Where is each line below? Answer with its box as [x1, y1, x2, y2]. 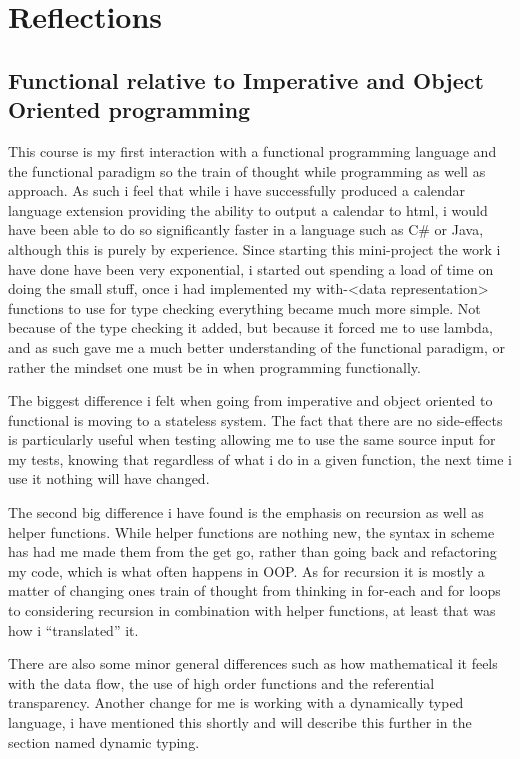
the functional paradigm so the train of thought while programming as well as [8, 160, 486, 181]
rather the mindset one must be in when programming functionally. [8, 356, 421, 377]
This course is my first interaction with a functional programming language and [8, 140, 497, 161]
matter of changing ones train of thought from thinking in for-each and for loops [8, 580, 501, 601]
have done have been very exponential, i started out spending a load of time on [8, 258, 494, 279]
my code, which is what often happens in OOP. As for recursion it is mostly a [8, 560, 485, 581]
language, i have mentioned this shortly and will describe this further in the [8, 712, 472, 732]
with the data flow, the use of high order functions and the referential [8, 672, 435, 693]
